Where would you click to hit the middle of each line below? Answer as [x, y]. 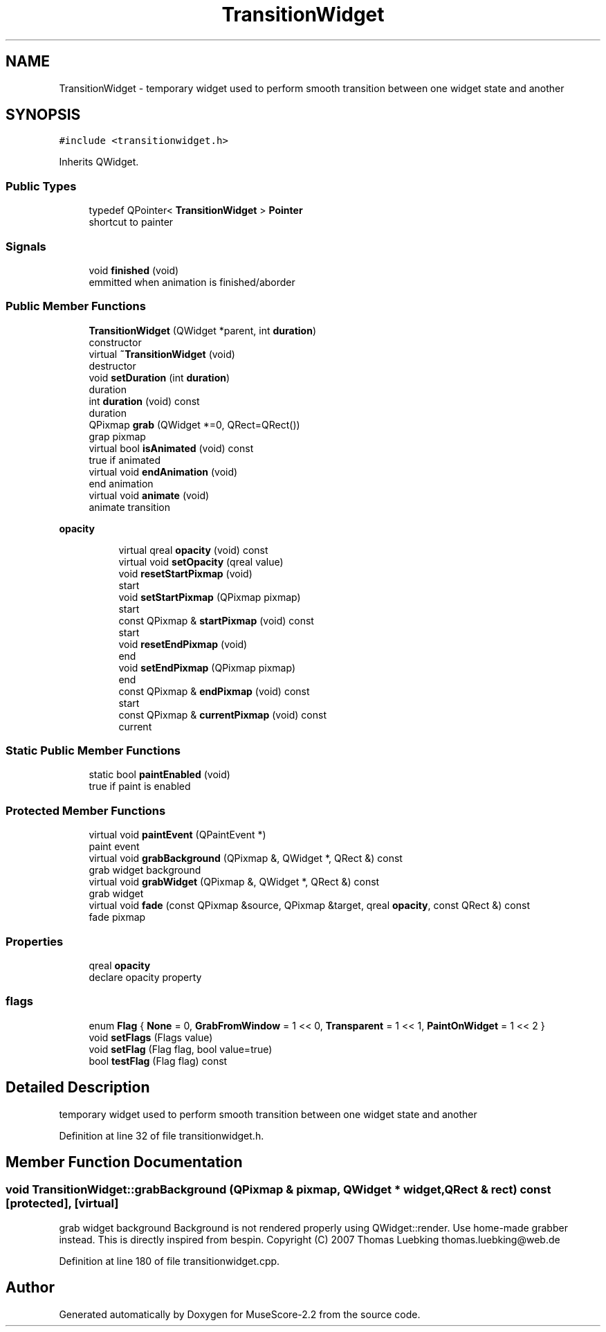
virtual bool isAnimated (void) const [171, 448]
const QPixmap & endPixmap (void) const [214, 691]
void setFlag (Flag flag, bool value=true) [181, 1049]
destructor [112, 366]
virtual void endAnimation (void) [163, 471]
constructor [115, 342]
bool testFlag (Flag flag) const [158, 1061]
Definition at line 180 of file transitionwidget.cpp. [169, 1261]
